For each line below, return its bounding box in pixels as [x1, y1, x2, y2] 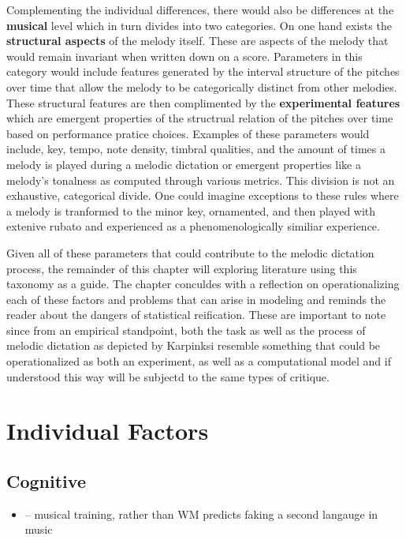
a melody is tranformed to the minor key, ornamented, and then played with [6, 202, 376, 219]
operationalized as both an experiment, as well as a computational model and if [6, 353, 391, 369]
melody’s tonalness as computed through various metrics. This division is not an [6, 171, 395, 188]
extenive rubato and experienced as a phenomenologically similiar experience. [6, 218, 380, 234]
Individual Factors [6, 414, 209, 447]
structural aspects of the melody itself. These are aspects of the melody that [6, 32, 389, 49]
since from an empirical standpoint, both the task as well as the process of [6, 321, 366, 338]
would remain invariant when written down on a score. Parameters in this [6, 47, 363, 64]
